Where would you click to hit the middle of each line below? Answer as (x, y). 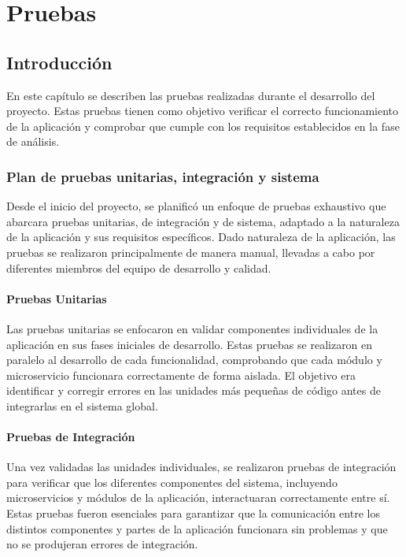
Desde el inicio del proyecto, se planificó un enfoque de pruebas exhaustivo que (196, 206)
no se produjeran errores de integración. (102, 544)
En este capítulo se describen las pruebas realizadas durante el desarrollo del (191, 95)
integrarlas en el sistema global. (82, 405)
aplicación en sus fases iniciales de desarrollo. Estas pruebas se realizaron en (190, 344)
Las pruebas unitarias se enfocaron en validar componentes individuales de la (192, 328)
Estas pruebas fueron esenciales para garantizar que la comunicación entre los (193, 513)
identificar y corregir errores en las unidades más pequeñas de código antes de (194, 390)
